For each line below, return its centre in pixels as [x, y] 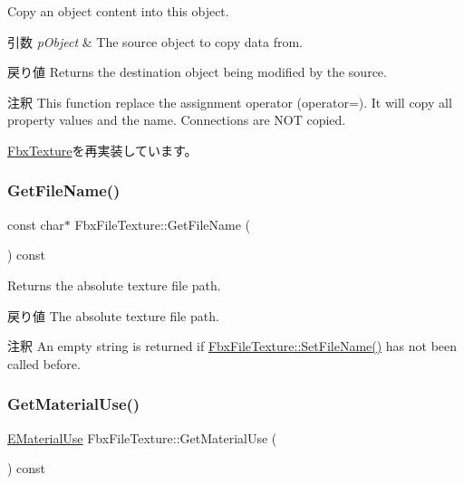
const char [36, 224]
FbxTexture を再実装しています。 [102, 150]
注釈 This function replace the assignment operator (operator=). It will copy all [230, 102]
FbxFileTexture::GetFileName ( [163, 224]
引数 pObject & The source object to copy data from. [155, 41]
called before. [44, 363]
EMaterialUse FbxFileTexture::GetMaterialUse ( [142, 437]
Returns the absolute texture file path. [114, 285]
